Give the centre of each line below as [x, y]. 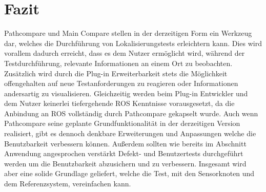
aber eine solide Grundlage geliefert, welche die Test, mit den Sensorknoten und [129, 173]
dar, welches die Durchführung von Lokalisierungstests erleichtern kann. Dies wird [133, 43]
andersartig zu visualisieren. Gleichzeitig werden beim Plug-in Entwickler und [126, 93]
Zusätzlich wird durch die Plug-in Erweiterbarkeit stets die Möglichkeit [116, 73]
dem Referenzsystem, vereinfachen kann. [68, 184]
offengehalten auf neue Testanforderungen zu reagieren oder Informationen [121, 83]
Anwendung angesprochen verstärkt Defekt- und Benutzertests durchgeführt [124, 153]
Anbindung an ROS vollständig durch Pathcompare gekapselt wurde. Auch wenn [131, 113]
